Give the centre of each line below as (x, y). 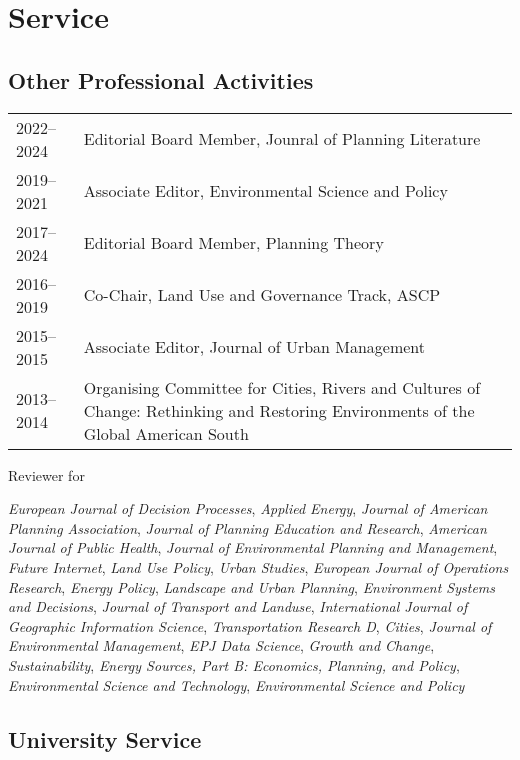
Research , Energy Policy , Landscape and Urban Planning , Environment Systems (252, 586)
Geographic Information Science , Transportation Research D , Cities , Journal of (250, 625)
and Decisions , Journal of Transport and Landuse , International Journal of (238, 606)
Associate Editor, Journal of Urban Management (254, 347)
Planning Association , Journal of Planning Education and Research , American (247, 527)
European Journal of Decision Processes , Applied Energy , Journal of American (248, 508)
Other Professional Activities (161, 79)
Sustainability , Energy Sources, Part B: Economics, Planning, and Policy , (234, 664)
